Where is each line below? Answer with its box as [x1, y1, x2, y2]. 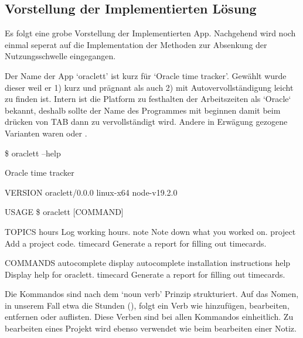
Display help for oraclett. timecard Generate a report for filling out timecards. [5, 268, 285, 280]
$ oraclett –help [5, 146, 61, 159]
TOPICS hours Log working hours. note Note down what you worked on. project [5, 225, 296, 237]
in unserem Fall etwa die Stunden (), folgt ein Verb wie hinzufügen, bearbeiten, [5, 299, 290, 311]
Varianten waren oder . [5, 127, 87, 139]
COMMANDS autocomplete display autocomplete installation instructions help [5, 257, 291, 269]
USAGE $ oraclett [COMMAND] [5, 206, 124, 218]
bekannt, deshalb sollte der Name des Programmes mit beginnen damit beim [5, 104, 281, 116]
